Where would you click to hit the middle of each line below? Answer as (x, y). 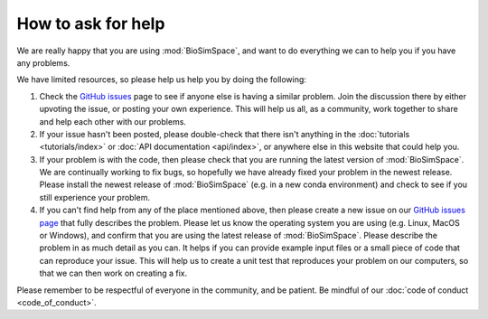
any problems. (43, 62)
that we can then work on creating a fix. (113, 273)
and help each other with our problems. (113, 121)
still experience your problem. (95, 197)
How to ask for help (91, 23)
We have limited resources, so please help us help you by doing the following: (162, 80)
